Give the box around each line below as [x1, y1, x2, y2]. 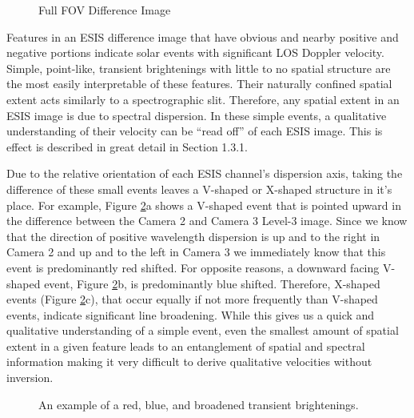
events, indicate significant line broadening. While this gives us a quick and [6, 306, 375, 323]
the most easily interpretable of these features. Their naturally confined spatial [6, 75, 392, 92]
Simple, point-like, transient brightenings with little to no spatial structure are [6, 59, 391, 76]
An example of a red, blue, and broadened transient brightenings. [38, 396, 359, 412]
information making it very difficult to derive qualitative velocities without [6, 353, 372, 370]
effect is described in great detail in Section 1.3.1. [6, 138, 249, 155]
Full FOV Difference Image [38, 2, 171, 18]
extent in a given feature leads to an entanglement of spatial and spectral [6, 337, 365, 354]
